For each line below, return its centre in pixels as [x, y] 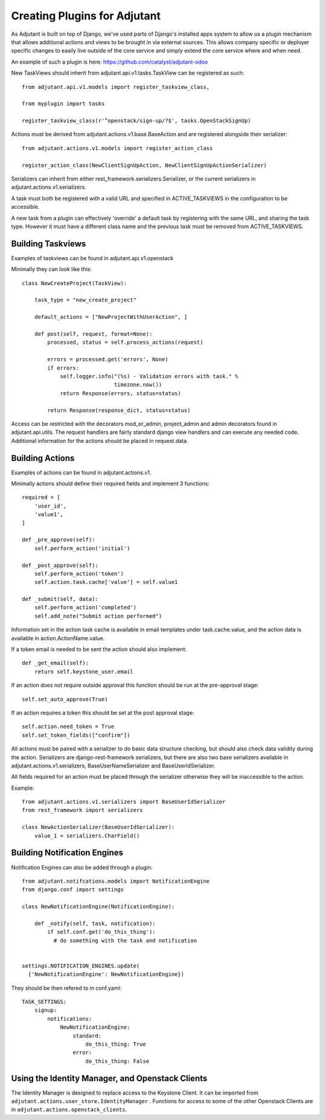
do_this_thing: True [116, 1044]
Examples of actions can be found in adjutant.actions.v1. [81, 473]
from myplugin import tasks [63, 104]
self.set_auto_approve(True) [65, 699]
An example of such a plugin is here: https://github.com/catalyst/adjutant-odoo [110, 62]
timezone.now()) [138, 385]
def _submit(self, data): [60, 599]
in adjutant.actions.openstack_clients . [69, 1110]
